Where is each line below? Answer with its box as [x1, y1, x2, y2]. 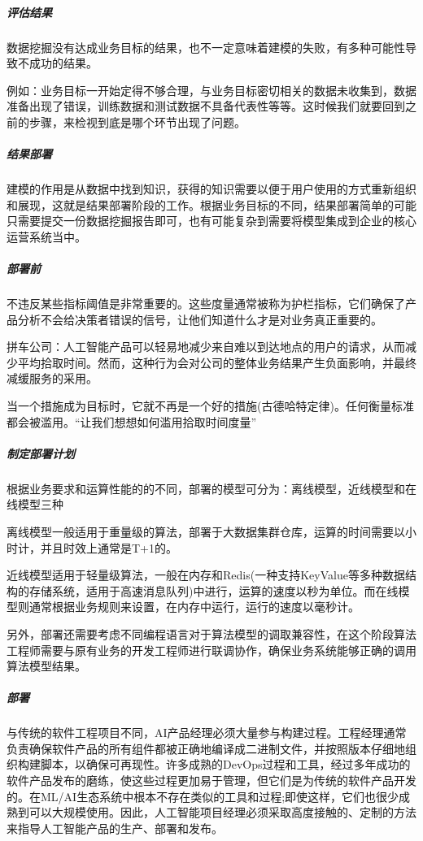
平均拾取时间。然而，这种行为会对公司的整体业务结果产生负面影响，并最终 [17, 353, 416, 371]
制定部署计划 [7, 444, 75, 462]
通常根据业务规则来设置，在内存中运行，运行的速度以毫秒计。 [28, 598, 360, 615]
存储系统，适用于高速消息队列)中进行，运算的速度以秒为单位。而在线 [28, 582, 399, 599]
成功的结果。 [28, 54, 98, 72]
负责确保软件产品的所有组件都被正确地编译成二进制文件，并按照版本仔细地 [7, 739, 405, 756]
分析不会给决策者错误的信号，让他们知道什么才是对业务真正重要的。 [17, 310, 382, 327]
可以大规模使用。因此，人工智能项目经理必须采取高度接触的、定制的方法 [28, 804, 416, 821]
